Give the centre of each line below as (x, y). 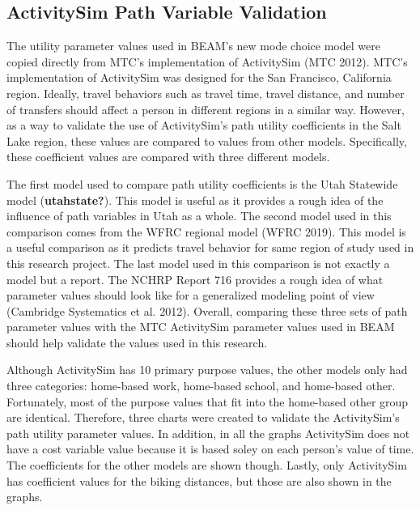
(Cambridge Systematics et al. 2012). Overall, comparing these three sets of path (207, 310)
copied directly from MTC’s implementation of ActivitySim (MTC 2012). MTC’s (207, 61)
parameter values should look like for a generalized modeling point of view (191, 295)
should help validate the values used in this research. (137, 342)
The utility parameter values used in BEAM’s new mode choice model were (193, 46)
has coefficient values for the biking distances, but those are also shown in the (199, 480)
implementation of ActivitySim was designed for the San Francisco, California (199, 77)
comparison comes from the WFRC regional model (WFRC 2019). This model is (206, 231)
